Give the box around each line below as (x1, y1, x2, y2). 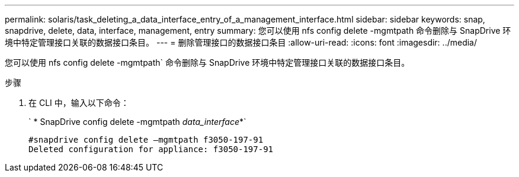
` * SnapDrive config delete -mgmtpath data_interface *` (28, 117, 246, 127)
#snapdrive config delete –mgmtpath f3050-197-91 (28, 135, 264, 144)
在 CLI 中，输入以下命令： (28, 98, 129, 108)
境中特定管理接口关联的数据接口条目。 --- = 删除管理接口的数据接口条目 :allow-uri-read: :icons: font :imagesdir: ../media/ (5, 37, 478, 47)
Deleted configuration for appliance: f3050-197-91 (28, 144, 274, 154)
